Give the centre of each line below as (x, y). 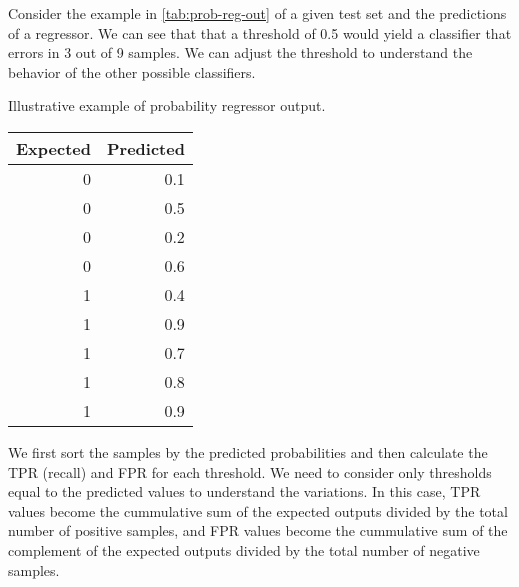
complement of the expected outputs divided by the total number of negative (244, 549)
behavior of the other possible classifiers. (132, 71)
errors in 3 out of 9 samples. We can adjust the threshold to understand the (240, 52)
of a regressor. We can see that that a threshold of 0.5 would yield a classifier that (260, 32)
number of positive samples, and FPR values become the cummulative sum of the (258, 530)
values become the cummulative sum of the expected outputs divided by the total (258, 510)
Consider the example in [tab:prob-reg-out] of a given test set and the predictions (257, 13)
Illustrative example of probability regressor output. (167, 105)
